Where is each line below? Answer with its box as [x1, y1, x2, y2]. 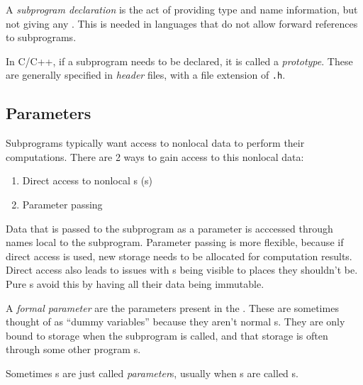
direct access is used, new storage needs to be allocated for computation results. [6, 248, 352, 263]
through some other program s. [6, 342, 141, 357]
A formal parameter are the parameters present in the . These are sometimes [6, 300, 339, 315]
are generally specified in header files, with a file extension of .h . [6, 67, 286, 82]
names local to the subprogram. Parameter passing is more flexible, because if [6, 235, 344, 250]
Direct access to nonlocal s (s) [22, 173, 153, 188]
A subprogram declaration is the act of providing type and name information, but [6, 2, 358, 16]
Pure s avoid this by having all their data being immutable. [6, 276, 264, 291]
